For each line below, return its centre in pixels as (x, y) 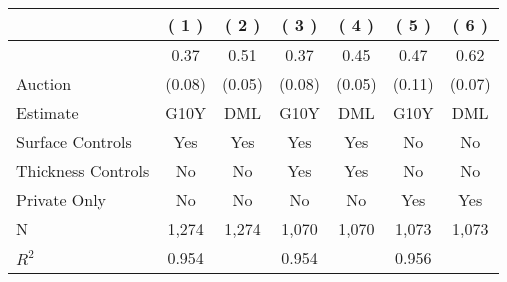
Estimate (47, 112)
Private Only (61, 199)
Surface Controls (74, 141)
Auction (44, 83)
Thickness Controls (83, 170)
